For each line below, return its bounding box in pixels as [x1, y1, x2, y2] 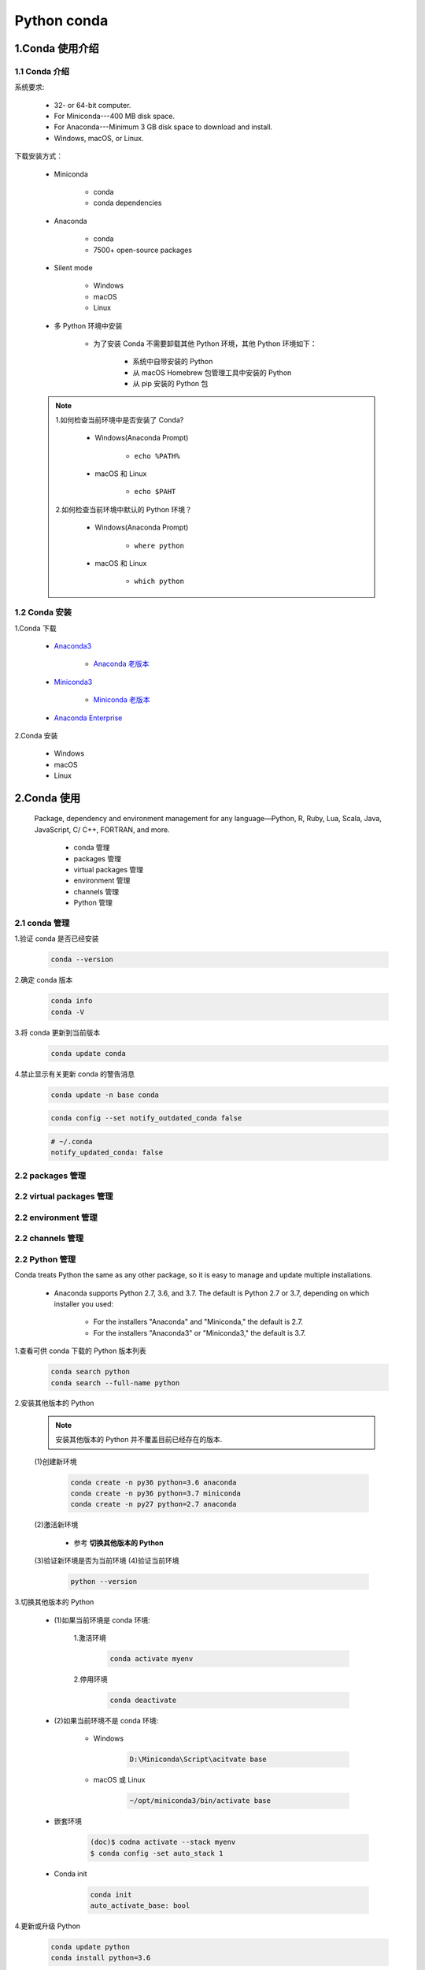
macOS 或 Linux [93, 1775, 146, 1785]
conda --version [50, 955, 114, 965]
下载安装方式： [14, 151, 63, 161]
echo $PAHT [134, 487, 176, 496]
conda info [50, 997, 93, 1005]
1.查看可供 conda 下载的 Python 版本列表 [14, 1346, 147, 1355]
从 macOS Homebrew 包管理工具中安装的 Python [132, 367, 292, 377]
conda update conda [50, 1049, 126, 1057]
